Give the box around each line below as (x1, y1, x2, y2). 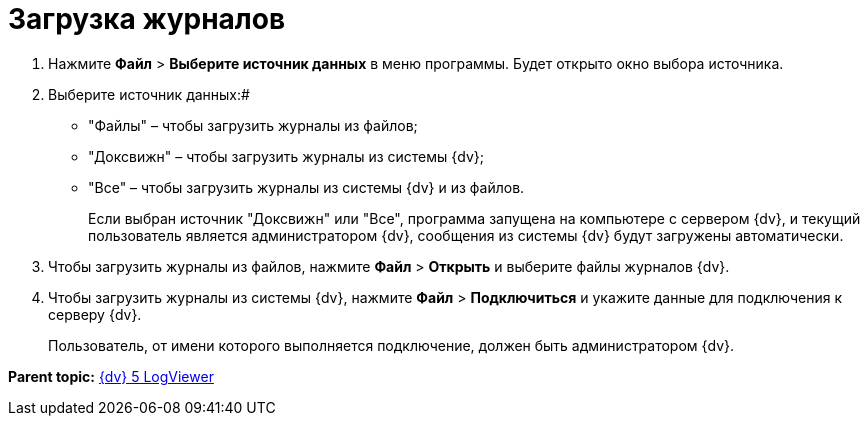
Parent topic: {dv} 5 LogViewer (8, 367, 214, 385)
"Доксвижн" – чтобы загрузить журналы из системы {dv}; (88, 147, 484, 165)
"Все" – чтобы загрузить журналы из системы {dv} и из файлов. (88, 178, 525, 196)
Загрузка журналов (8, 2, 286, 36)
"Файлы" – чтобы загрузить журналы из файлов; (88, 116, 418, 134)
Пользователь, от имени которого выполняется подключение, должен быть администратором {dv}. (48, 336, 735, 354)
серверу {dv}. (48, 305, 142, 323)
